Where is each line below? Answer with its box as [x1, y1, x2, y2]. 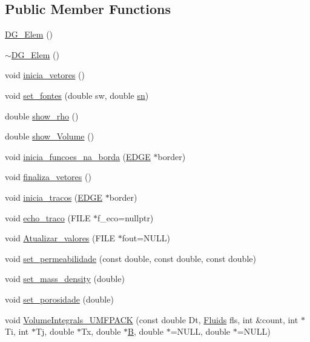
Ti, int [5, 325, 29, 338]
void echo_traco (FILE [5, 211, 91, 224]
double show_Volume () [5, 130, 94, 142]
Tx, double [81, 325, 121, 338]
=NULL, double [170, 325, 231, 338]
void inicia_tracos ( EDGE [5, 190, 103, 203]
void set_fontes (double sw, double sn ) [5, 89, 149, 101]
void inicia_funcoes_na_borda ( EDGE [5, 150, 151, 163]
